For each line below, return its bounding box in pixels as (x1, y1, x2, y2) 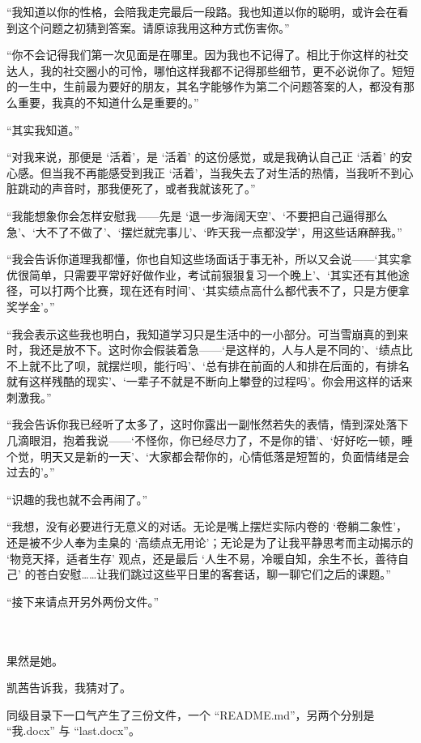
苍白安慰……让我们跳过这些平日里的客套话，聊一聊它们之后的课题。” (36, 566, 391, 583)
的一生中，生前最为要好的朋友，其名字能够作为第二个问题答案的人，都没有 (6, 78, 403, 95)
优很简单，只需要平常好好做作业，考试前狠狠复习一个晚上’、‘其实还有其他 (6, 266, 398, 283)
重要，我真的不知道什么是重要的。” (17, 93, 199, 110)
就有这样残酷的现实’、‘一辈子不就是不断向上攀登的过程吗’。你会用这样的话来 (6, 373, 413, 390)
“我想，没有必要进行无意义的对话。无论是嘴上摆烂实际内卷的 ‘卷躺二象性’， (6, 518, 408, 535)
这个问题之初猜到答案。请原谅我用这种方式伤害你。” (17, 19, 290, 36)
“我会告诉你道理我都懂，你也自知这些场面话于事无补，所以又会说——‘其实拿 (6, 250, 412, 267)
